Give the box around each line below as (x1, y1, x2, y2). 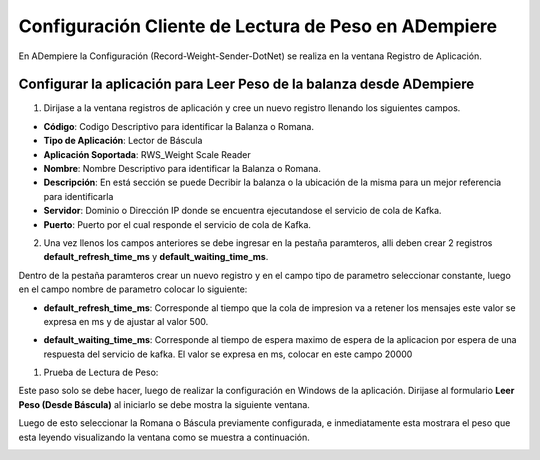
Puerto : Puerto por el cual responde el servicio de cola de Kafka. (43, 218, 312, 230)
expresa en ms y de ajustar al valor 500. (43, 315, 209, 327)
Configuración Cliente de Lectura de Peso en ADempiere (18, 15, 498, 37)
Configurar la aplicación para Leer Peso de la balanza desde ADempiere (18, 76, 475, 93)
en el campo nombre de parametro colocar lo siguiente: (18, 283, 248, 295)
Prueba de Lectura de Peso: (43, 366, 159, 379)
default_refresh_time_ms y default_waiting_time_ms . (43, 251, 269, 263)
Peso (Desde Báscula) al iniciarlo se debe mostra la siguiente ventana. (18, 398, 310, 410)
